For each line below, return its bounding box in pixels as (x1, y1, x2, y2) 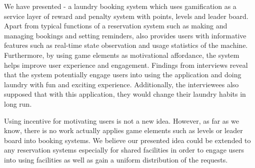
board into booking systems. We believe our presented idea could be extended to (4, 135, 251, 145)
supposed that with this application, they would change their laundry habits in (4, 89, 246, 99)
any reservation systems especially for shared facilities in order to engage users (4, 145, 244, 155)
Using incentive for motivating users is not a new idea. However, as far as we (4, 115, 239, 126)
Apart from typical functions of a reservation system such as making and (4, 20, 227, 31)
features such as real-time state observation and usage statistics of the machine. (4, 40, 248, 50)
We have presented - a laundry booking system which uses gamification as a (4, 1, 236, 11)
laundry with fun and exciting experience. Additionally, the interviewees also (4, 79, 239, 89)
